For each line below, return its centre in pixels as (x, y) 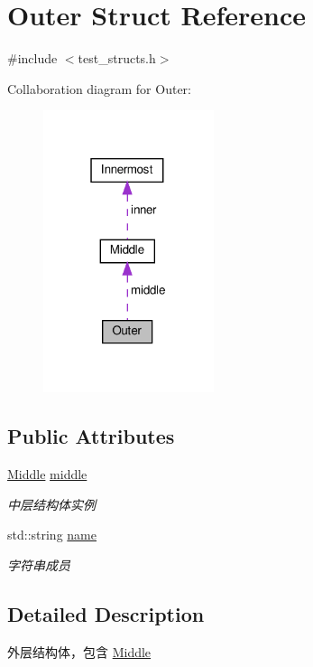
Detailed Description (106, 614)
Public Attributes (91, 436)
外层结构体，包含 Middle (79, 651)
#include (32, 58)
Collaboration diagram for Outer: (99, 88)
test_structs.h (117, 58)
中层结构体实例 (51, 504)
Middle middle (47, 474)
